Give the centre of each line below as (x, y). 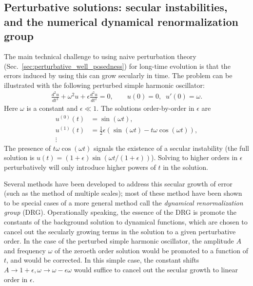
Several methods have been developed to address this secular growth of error (118, 183)
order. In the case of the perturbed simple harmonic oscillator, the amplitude (119, 241)
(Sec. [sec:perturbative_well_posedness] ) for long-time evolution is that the (117, 66)
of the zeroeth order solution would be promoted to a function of (151, 250)
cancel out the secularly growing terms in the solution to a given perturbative (120, 231)
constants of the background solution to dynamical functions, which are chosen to (126, 222)
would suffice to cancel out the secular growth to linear (156, 270)
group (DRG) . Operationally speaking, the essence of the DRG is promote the (120, 212)
